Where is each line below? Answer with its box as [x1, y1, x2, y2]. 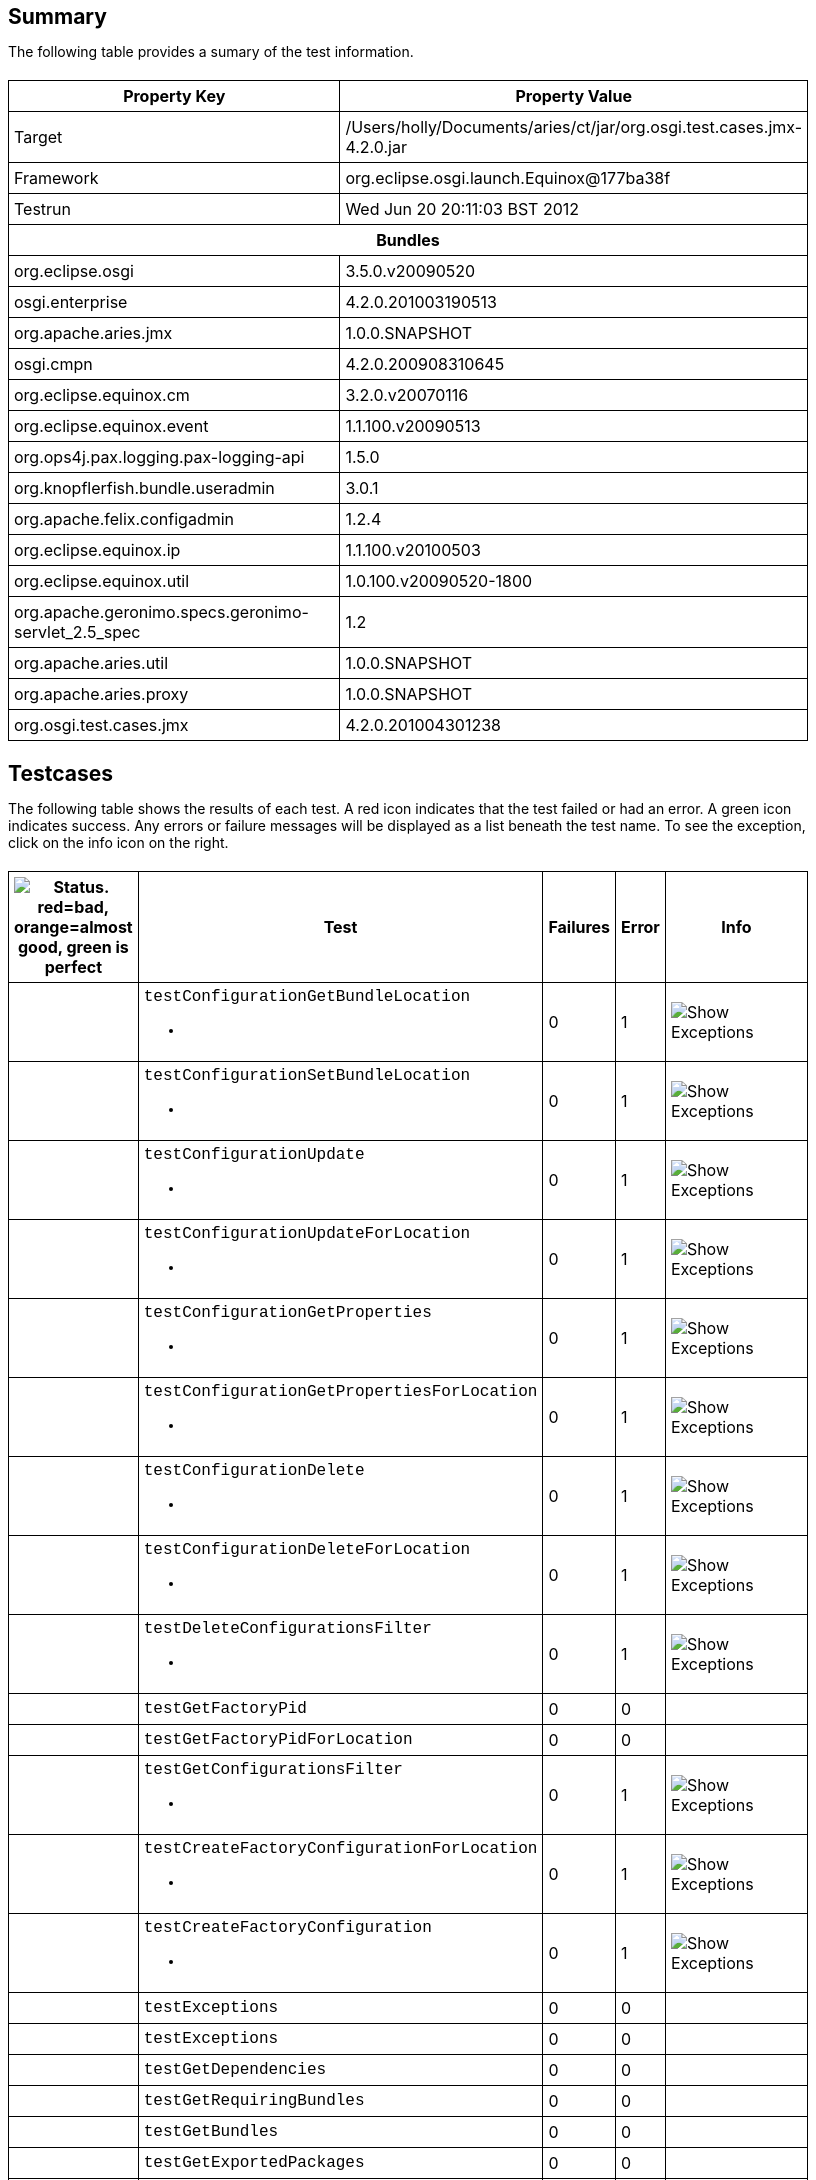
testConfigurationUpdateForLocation [143, 1225, 471, 1243]
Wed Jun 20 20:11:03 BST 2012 [345, 199, 580, 219]
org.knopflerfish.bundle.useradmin [14, 478, 275, 498]
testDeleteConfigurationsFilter [143, 1620, 432, 1638]
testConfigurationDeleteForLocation [143, 1541, 471, 1559]
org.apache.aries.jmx [14, 323, 173, 343]
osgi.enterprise [14, 292, 128, 312]
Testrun [14, 199, 72, 219]
